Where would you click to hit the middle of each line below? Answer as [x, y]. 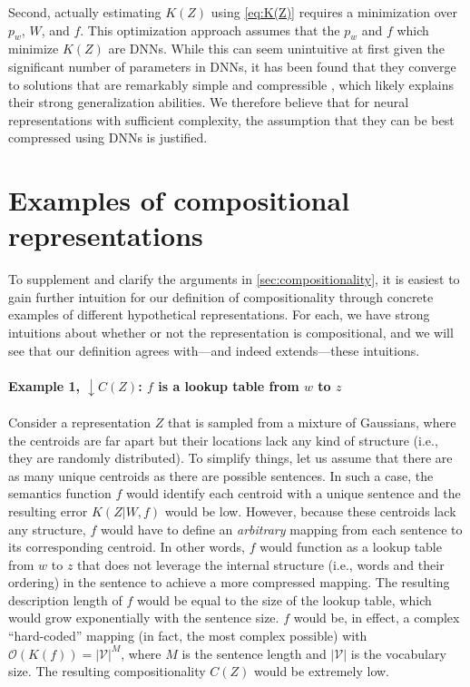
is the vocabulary [398, 653]
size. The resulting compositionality [107, 671]
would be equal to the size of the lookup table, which [284, 599]
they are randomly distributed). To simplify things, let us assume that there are [230, 458]
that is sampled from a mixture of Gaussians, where [312, 422]
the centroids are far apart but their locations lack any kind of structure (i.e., [223, 440]
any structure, [47, 529]
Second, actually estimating [85, 12]
